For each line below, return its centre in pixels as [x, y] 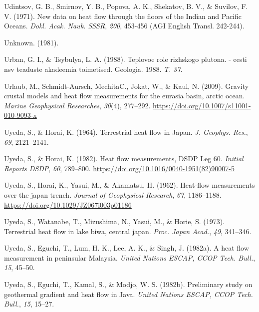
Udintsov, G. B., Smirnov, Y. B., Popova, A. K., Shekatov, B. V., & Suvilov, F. [126, 6]
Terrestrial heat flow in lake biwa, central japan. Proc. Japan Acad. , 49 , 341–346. [128, 231]
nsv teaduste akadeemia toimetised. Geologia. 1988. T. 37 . [93, 69]
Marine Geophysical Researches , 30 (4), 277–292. [77, 105]
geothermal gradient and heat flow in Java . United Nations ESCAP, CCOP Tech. [129, 294]
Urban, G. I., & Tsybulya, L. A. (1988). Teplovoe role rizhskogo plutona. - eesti [126, 59]
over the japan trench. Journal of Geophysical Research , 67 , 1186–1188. [113, 194]
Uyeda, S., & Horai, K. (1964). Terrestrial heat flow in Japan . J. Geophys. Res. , [126, 132]
